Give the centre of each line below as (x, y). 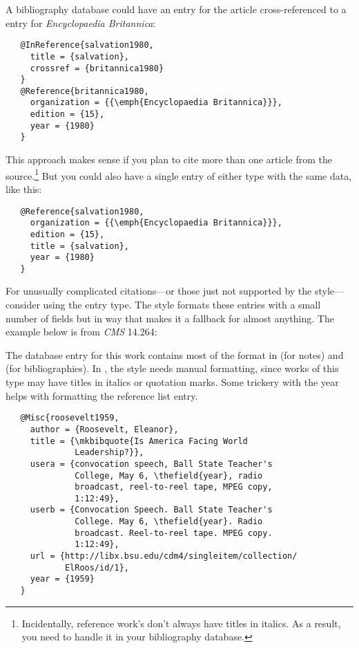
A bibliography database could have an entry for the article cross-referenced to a (176, 9)
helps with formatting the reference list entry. (102, 395)
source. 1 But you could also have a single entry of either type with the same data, (179, 174)
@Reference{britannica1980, (85, 91)
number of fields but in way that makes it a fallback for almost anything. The (170, 318)
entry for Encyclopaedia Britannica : (81, 22)
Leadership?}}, (109, 453)
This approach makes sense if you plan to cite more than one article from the (169, 159)
